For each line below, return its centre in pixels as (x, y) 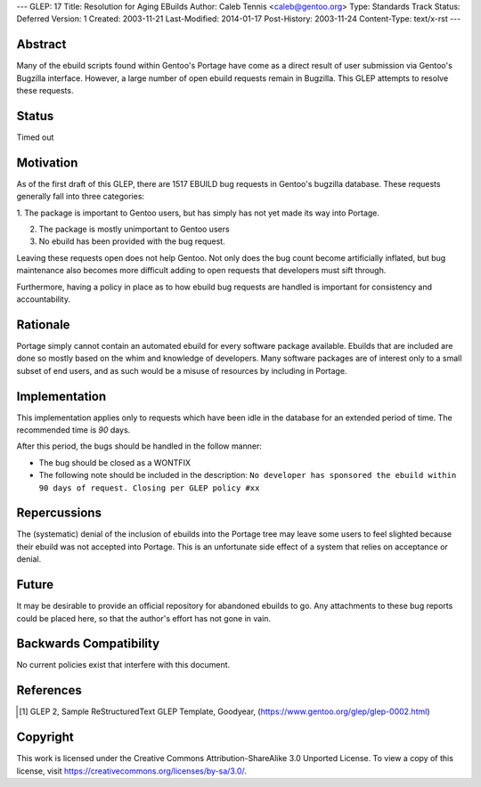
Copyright (45, 738)
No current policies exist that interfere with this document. (123, 665)
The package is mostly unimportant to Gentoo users (135, 229)
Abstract (41, 45)
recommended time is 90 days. (73, 430)
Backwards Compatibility (88, 644)
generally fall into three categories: (81, 197)
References (49, 690)
